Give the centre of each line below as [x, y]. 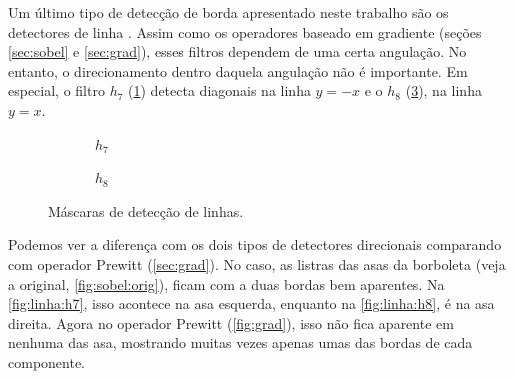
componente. [46, 361]
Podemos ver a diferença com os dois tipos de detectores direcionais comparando [255, 244]
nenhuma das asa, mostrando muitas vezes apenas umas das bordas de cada [240, 342]
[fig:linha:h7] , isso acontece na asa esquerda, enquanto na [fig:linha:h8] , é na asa [251, 303]
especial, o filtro [56, 90]
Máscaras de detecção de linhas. [146, 210]
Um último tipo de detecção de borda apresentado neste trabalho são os [228, 12]
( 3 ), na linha [443, 90]
